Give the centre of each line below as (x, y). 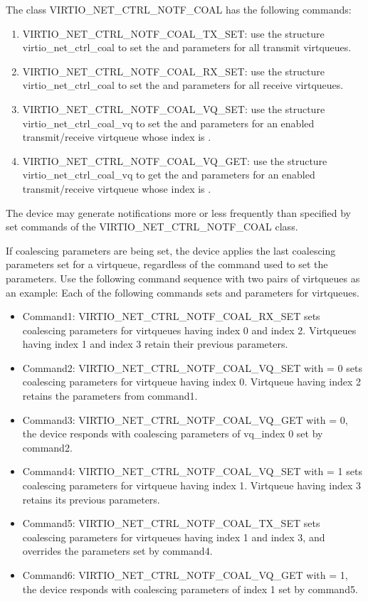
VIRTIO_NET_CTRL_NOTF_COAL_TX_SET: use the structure (173, 33)
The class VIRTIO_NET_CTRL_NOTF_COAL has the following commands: (179, 9)
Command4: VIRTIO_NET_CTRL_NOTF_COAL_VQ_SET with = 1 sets (192, 471)
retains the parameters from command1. (110, 396)
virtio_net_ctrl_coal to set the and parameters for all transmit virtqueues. (187, 47)
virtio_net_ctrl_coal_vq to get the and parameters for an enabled (169, 175)
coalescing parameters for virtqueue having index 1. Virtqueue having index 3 (192, 485)
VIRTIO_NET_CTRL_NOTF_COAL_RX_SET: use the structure (173, 71)
